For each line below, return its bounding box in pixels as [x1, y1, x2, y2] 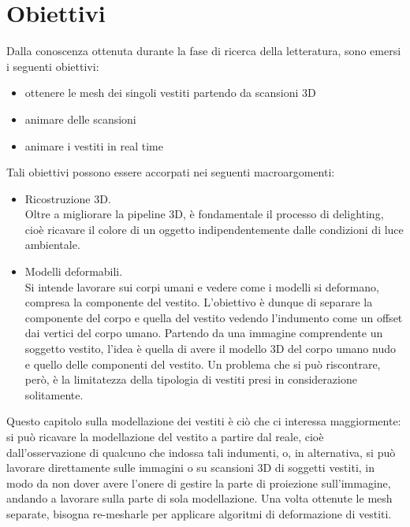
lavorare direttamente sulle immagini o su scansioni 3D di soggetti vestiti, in [6, 459, 375, 476]
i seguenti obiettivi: [6, 58, 99, 74]
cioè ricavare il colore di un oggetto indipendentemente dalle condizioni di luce [24, 221, 404, 237]
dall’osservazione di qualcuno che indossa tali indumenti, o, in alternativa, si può [6, 443, 396, 460]
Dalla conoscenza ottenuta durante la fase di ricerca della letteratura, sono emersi [6, 43, 401, 59]
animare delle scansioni [24, 110, 136, 127]
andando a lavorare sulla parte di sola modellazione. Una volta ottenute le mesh [6, 490, 393, 507]
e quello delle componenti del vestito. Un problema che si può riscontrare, [24, 355, 381, 372]
